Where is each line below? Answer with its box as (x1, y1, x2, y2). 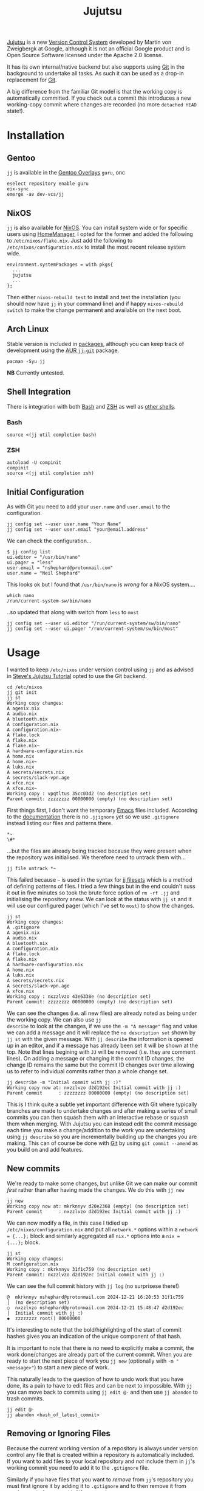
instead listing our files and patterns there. (7, 819, 113, 826)
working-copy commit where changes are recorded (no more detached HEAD (7, 101, 197, 108)
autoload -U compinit (7, 460, 62, 466)
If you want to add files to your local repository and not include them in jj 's (7, 1458, 195, 1465)
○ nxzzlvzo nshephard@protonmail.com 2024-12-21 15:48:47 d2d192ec (7, 1304, 184, 1311)
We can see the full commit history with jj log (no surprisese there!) (7, 1282, 180, 1290)
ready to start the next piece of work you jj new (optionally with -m (7, 1357, 174, 1365)
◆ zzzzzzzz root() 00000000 (7, 1315, 81, 1321)
